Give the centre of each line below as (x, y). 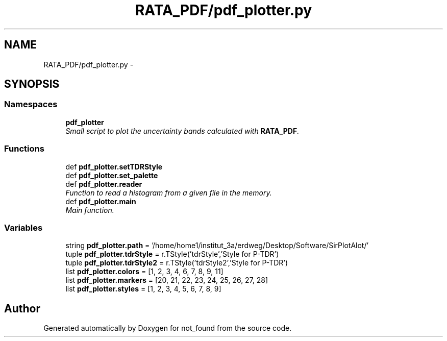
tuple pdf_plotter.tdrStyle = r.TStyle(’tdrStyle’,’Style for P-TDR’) (172, 254)
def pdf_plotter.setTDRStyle (114, 166)
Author (22, 308)
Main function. (90, 210)
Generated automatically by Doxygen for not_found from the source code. (168, 328)
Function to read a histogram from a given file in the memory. (169, 192)
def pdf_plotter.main (101, 201)
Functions (24, 149)
